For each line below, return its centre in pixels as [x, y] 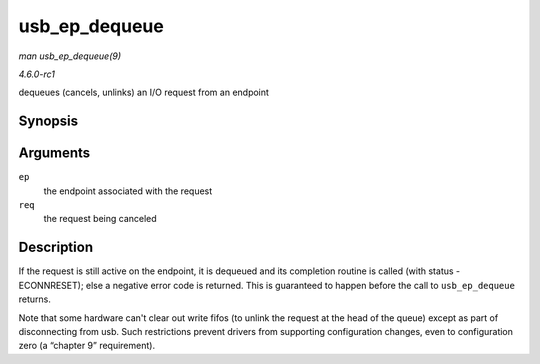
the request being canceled [100, 219]
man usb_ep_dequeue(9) [70, 56]
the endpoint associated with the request [128, 191]
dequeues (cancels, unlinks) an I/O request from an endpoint [144, 92]
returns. [35, 299]
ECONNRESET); [51, 285]
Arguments [54, 153]
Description [56, 247]
